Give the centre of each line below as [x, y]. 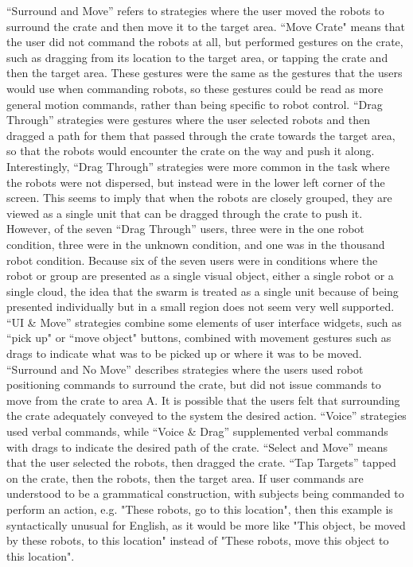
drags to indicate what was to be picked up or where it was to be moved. [184, 353]
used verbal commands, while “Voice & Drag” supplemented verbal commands [197, 431]
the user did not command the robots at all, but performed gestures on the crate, [205, 42]
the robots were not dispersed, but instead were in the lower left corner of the [196, 182]
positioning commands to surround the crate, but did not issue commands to [194, 384]
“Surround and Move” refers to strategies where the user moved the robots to [195, 10]
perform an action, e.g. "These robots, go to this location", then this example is [200, 509]
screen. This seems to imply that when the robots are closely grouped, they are [199, 198]
